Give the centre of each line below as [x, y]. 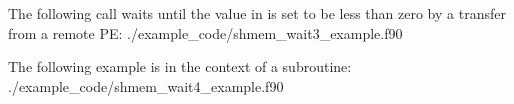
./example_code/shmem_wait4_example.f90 [146, 85]
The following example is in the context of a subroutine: [180, 66]
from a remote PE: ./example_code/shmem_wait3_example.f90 [205, 32]
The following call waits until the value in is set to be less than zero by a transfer [257, 13]
